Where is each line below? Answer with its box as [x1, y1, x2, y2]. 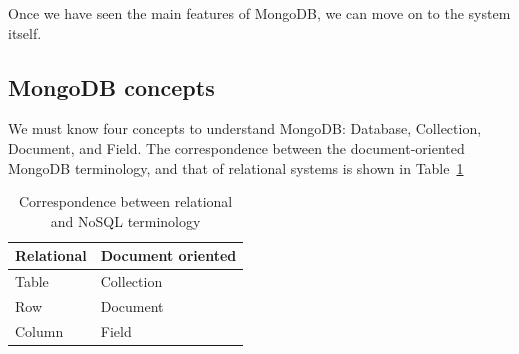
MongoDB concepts [8, 71, 215, 102]
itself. [8, 22, 42, 43]
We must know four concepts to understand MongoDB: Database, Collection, [8, 118, 482, 139]
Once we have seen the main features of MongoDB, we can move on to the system [8, 3, 511, 23]
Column [15, 320, 64, 341]
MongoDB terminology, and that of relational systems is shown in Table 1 [8, 157, 464, 178]
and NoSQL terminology [50, 210, 201, 231]
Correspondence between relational [18, 191, 233, 212]
